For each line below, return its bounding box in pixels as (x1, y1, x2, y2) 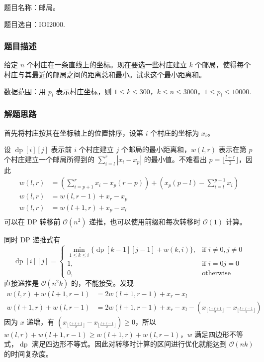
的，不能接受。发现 (71, 277, 134, 288)
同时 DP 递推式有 (4, 234, 61, 245)
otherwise (202, 269, 231, 277)
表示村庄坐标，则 (56, 86, 112, 96)
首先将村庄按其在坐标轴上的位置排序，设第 (4, 127, 143, 138)
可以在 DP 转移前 (4, 216, 61, 227)
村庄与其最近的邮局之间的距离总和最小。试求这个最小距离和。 (4, 69, 206, 79)
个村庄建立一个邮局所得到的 (4, 154, 94, 164)
